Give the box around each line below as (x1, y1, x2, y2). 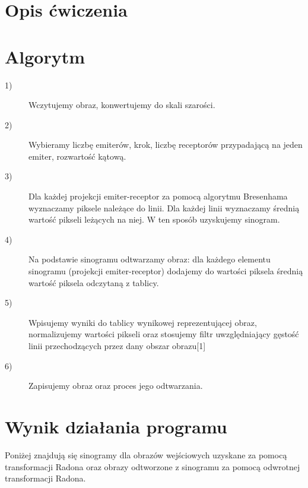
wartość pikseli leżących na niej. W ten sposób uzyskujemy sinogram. (28, 213, 280, 226)
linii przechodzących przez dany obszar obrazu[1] (28, 340, 206, 351)
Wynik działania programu (5, 414, 227, 438)
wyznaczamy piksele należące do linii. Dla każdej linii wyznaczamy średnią (28, 201, 300, 214)
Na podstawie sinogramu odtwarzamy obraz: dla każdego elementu (28, 253, 271, 265)
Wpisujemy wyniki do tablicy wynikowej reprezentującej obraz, (28, 316, 257, 328)
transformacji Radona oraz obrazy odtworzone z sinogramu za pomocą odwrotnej (5, 460, 300, 473)
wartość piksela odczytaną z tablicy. (28, 276, 159, 289)
